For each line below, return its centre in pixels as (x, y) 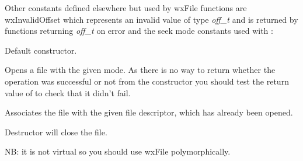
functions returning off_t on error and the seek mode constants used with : (139, 31)
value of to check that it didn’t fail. (68, 92)
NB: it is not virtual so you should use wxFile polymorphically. (118, 151)
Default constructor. (41, 50)
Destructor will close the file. (56, 132)
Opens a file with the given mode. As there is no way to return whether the (140, 70)
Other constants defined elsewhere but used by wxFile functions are (126, 8)
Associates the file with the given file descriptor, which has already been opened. (149, 112)
